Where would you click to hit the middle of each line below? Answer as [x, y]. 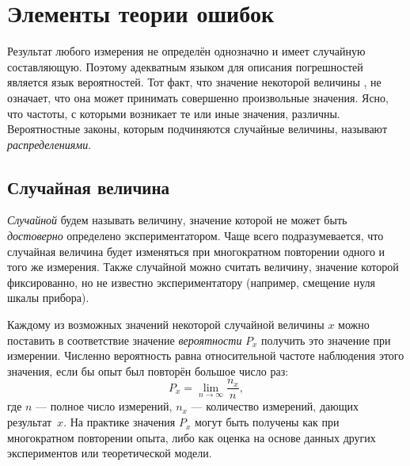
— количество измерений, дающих [275, 406]
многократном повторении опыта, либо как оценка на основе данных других [192, 437]
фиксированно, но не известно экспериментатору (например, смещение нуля [192, 282]
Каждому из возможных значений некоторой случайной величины [166, 325]
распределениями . [49, 144]
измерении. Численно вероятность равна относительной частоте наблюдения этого [206, 355]
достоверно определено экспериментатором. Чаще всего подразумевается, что [196, 236]
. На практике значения [120, 422]
